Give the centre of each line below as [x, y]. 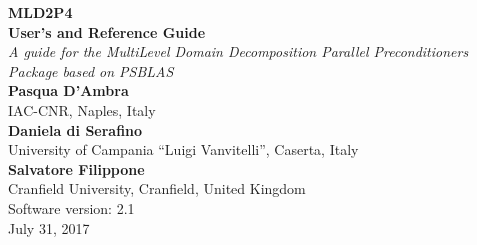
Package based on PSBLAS [91, 70]
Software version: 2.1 [71, 207]
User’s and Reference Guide [107, 31]
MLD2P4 [40, 12]
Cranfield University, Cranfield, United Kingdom [157, 188]
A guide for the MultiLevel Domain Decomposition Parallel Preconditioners [238, 51]
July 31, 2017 [49, 227]
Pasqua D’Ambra [68, 90]
